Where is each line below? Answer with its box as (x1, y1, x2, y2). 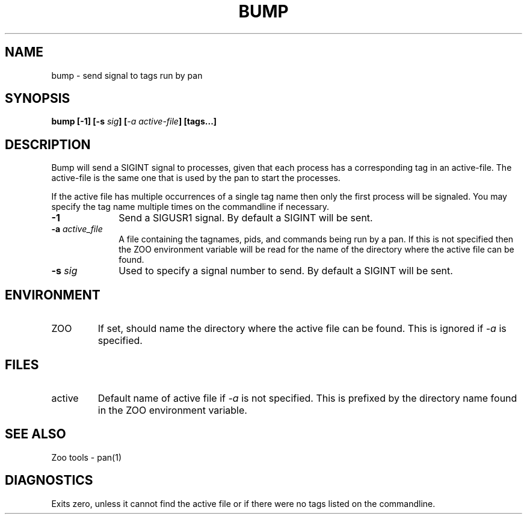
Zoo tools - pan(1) (51, 452, 122, 462)
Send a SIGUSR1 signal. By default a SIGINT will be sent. (119, 212, 373, 224)
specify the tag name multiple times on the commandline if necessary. (51, 201, 330, 212)
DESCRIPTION (5, 137, 91, 152)
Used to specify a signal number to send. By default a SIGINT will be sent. (119, 265, 453, 277)
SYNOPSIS (5, 91, 70, 106)
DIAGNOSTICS (5, 473, 93, 488)
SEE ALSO (5, 426, 66, 442)
